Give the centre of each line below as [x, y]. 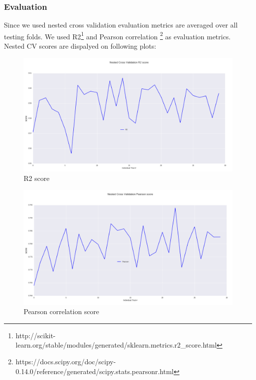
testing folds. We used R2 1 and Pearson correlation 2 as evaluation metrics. [117, 35]
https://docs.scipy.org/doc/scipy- [66, 361]
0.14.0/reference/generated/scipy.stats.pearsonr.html [95, 371]
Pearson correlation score [62, 311]
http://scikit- [35, 335]
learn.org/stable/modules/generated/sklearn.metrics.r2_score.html [116, 345]
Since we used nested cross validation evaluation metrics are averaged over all [121, 25]
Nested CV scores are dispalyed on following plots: [80, 46]
